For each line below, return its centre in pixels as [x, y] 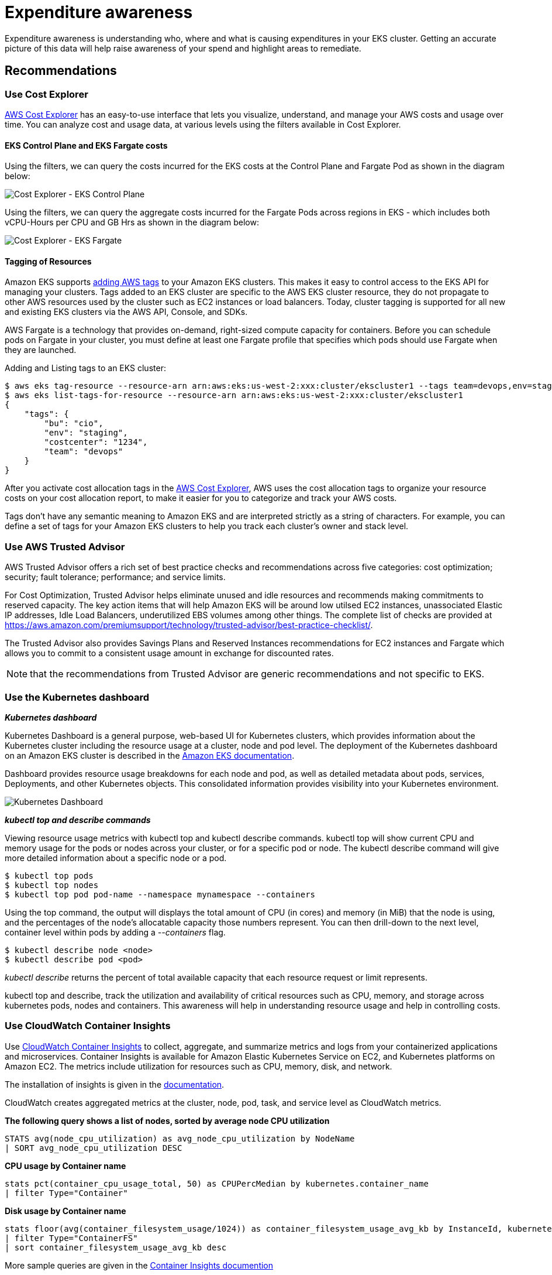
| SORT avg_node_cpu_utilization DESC [94, 1148]
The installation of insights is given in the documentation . [115, 1084]
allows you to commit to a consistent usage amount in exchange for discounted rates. [169, 653]
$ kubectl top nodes [52, 885]
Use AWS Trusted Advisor [65, 546]
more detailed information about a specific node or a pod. [116, 858]
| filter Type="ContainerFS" [71, 1238]
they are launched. [41, 350]
